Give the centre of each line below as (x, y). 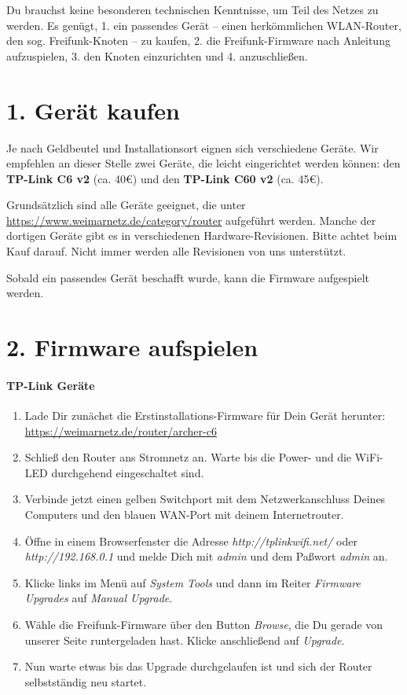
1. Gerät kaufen (93, 110)
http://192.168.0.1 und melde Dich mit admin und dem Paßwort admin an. (206, 556)
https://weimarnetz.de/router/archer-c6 (121, 430)
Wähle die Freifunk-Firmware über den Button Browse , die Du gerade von (204, 624)
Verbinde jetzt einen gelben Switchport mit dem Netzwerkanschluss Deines (205, 499)
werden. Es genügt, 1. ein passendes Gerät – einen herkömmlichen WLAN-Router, (204, 25)
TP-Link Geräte (51, 385)
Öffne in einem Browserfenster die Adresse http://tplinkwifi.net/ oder (191, 541)
